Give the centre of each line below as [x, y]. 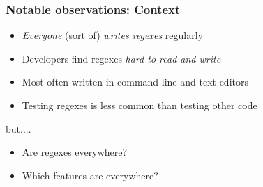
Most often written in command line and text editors [135, 82]
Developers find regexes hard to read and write [121, 58]
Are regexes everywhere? [75, 152]
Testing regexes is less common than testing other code [140, 105]
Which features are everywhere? [90, 175]
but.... [18, 128]
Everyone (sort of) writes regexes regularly [112, 35]
